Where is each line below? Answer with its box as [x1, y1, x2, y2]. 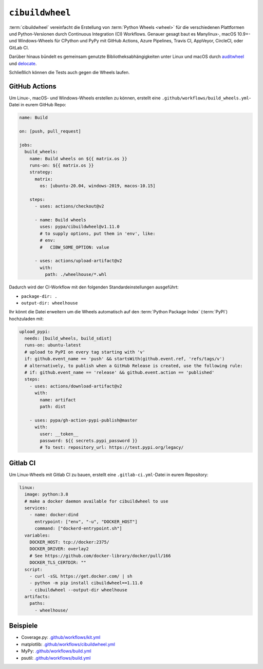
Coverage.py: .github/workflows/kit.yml [21, 634, 101, 640]
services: [24, 505, 48, 511]
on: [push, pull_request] [19, 128, 81, 134]
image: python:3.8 [24, 492, 68, 497]
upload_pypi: [19, 329, 51, 334]
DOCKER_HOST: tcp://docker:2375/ [29, 539, 110, 545]
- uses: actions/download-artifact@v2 [29, 383, 122, 389]
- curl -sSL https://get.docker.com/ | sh [29, 573, 132, 579]
